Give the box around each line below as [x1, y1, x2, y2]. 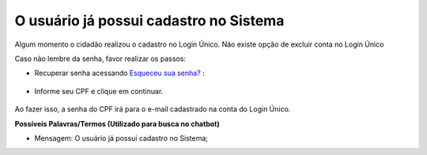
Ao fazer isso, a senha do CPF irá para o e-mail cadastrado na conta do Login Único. [14, 104, 291, 114]
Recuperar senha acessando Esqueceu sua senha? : [34, 68, 205, 78]
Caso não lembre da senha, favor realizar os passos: [14, 54, 186, 63]
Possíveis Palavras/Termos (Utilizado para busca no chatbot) [14, 119, 221, 128]
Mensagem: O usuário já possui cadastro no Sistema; [34, 133, 209, 142]
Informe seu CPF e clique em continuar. [34, 86, 164, 96]
